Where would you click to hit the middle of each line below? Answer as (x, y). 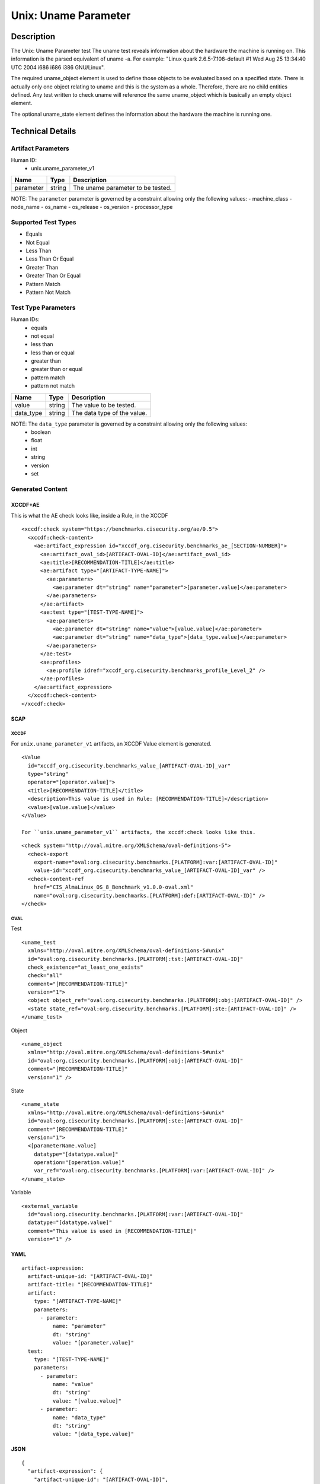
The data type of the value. (109, 413)
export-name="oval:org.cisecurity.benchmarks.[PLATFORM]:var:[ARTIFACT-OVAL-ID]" (156, 862)
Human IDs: (25, 319)
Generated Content (39, 489)
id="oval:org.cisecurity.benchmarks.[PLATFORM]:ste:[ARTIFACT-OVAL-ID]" (135, 1121)
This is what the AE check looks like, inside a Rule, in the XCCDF (89, 515)
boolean (41, 432)
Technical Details (44, 131)
